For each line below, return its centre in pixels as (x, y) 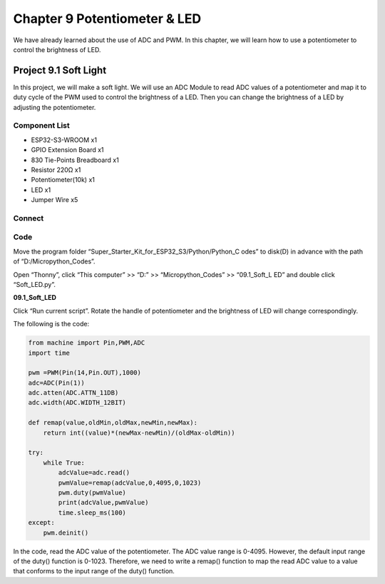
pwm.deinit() (66, 533)
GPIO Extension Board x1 (67, 150)
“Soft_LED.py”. (35, 284)
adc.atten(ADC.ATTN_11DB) (73, 393)
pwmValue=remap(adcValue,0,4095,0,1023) (130, 483)
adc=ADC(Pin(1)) (57, 383)
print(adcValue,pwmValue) (103, 503)
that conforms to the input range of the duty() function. (94, 571)
